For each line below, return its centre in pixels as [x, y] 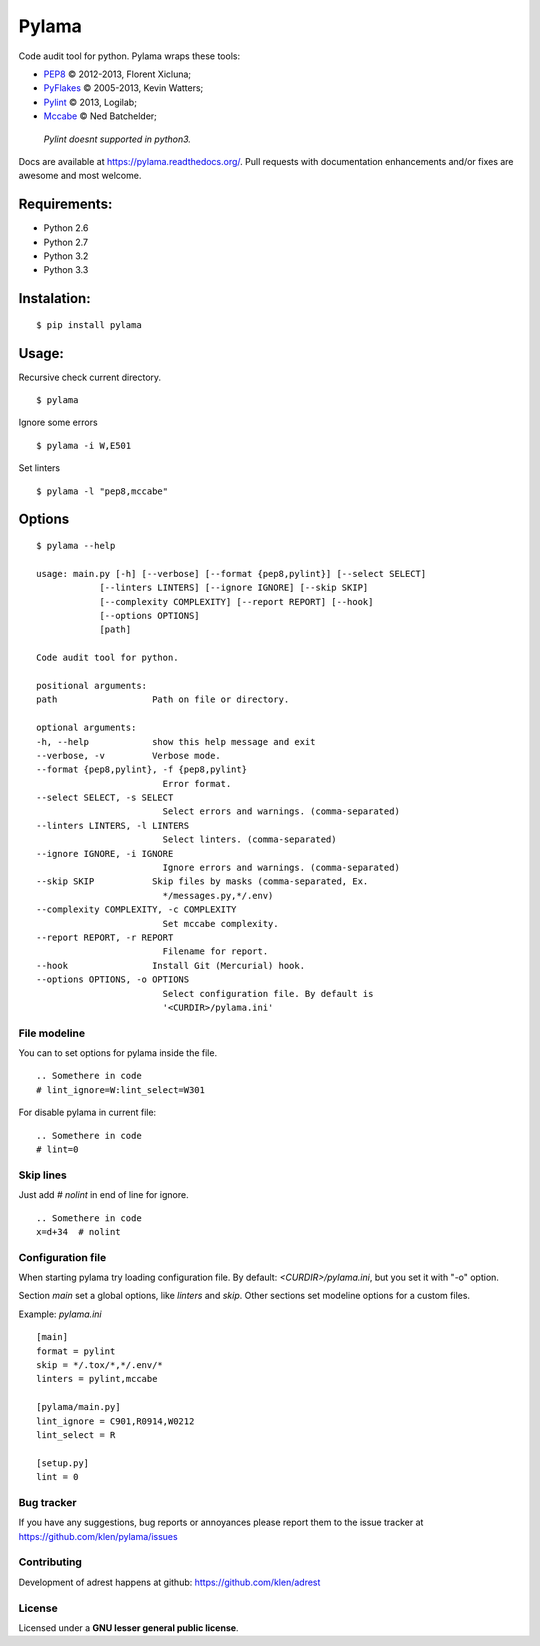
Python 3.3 [66, 270]
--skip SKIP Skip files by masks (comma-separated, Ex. [202, 881]
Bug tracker [47, 1502]
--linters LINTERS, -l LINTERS [113, 825]
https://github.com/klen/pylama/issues [98, 1536]
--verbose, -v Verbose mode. [129, 755]
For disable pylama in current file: [87, 1112]
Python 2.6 [66, 228]
